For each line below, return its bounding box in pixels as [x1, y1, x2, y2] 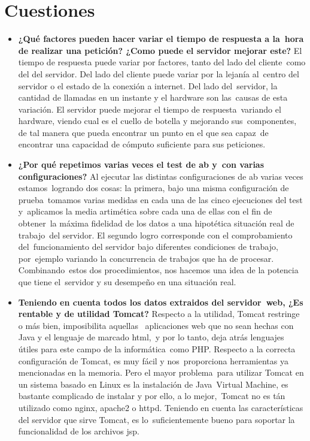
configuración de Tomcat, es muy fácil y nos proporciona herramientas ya [18, 354, 288, 367]
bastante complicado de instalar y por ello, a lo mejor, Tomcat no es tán [18, 389, 285, 402]
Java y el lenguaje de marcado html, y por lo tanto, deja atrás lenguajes [18, 331, 284, 343]
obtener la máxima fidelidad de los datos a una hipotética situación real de [18, 217, 294, 229]
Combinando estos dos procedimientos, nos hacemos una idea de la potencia [18, 264, 299, 276]
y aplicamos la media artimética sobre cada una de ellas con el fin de [18, 205, 272, 218]
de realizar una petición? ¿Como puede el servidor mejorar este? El [18, 44, 302, 56]
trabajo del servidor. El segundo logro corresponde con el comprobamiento [18, 228, 293, 241]
